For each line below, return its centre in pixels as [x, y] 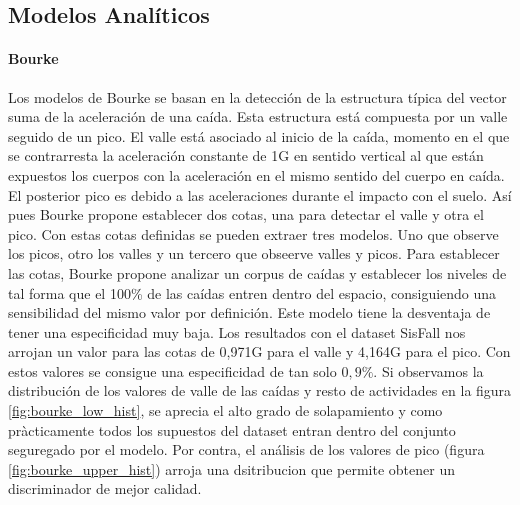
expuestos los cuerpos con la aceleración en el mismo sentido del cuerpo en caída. [256, 174]
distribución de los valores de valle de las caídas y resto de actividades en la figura [260, 390]
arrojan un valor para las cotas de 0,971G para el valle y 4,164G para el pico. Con [259, 351]
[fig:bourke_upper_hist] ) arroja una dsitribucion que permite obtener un [231, 468]
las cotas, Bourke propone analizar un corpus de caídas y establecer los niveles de [257, 272]
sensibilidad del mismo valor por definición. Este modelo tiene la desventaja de [249, 312]
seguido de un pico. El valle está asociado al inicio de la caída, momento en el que [259, 135]
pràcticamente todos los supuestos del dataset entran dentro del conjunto [232, 429]
